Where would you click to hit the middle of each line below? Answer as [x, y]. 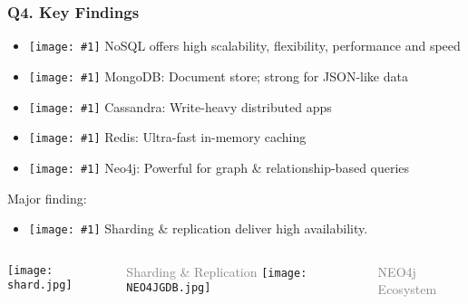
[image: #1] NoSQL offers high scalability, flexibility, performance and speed [244, 46]
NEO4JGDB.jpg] [169, 288]
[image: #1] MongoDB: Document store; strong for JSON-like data [218, 76]
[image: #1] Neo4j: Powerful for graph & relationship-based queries [219, 167]
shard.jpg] [40, 285]
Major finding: [47, 198]
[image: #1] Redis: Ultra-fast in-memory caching [167, 137]
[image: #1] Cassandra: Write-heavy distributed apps [180, 106]
